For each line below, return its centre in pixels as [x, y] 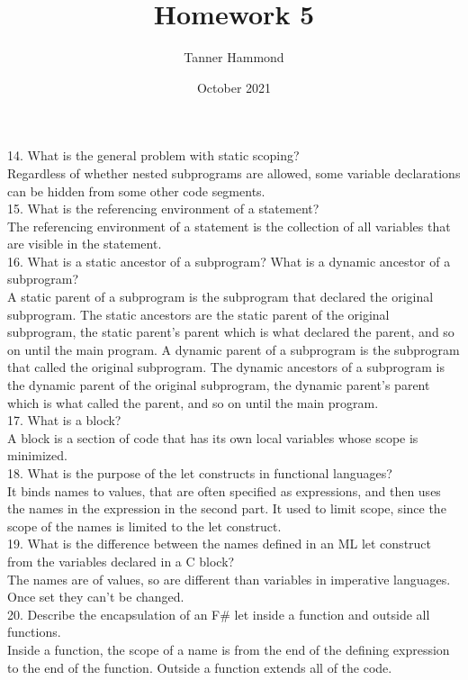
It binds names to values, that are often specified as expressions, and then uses [224, 490]
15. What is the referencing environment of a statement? [163, 209]
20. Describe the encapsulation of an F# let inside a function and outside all [219, 614]
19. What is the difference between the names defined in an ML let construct [220, 544]
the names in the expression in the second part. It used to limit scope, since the [227, 508]
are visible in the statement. [85, 244]
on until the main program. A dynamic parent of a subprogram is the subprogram [234, 349]
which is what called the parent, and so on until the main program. [193, 402]
